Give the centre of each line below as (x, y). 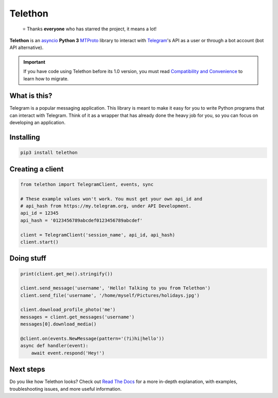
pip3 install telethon (49, 153)
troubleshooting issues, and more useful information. (66, 389)
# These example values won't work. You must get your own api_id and (111, 199)
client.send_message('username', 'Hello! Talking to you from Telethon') (115, 288)
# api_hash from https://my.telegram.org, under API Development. (106, 206)
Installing (25, 137)
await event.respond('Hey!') (68, 353)
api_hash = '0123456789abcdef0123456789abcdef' (81, 220)
